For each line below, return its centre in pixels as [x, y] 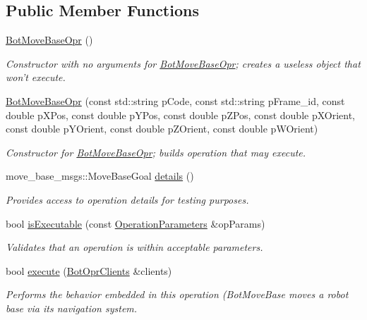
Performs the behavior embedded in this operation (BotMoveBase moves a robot [177, 294]
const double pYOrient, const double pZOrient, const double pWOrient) [162, 129]
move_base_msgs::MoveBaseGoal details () [100, 176]
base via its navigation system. [72, 308]
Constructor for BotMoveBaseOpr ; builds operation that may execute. [156, 152]
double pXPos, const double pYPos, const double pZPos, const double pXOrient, [181, 115]
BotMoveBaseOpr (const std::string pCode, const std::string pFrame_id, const [175, 100]
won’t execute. [36, 77]
